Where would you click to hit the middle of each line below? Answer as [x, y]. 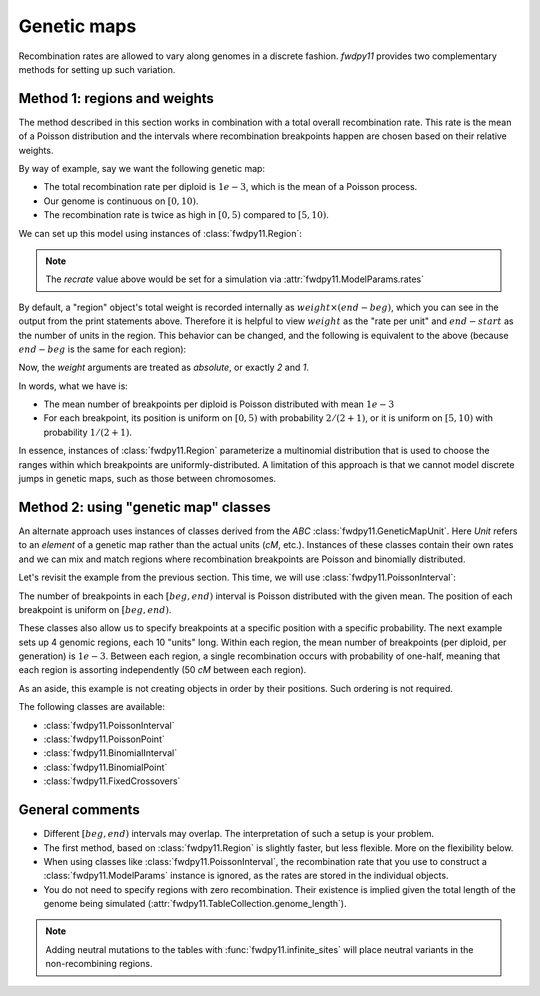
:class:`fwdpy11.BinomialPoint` [105, 767]
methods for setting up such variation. [97, 69]
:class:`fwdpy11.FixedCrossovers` [112, 781]
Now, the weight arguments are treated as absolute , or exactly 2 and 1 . [164, 367]
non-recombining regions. [99, 964]
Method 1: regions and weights [116, 98]
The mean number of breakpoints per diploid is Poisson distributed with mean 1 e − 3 [219, 404]
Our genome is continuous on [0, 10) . [121, 201]
